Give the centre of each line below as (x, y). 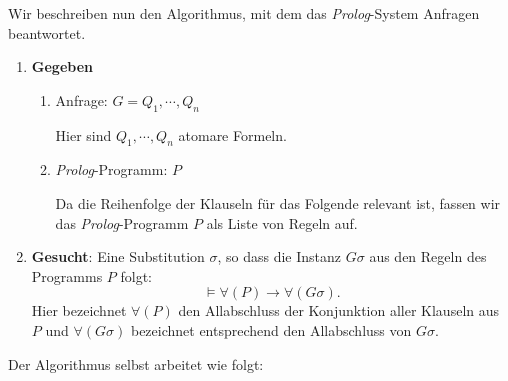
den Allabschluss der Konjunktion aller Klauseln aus (339, 310)
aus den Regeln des (428, 256)
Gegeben (62, 66)
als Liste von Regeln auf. (282, 222)
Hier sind (83, 134)
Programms (67, 275)
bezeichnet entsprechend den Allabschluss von (271, 329)
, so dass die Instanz (279, 256)
